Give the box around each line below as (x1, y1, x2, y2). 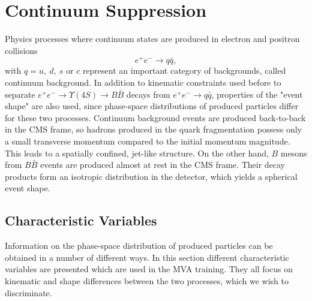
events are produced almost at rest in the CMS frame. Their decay (40, 158, 285, 171)
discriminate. (5, 286, 52, 299)
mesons (280, 146, 307, 159)
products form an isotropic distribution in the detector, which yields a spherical (5, 170, 298, 182)
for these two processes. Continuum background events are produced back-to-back (5, 111, 306, 124)
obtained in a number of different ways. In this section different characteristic (5, 251, 289, 263)
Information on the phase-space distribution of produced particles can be (5, 239, 273, 252)
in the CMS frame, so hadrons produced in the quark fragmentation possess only (5, 123, 302, 136)
